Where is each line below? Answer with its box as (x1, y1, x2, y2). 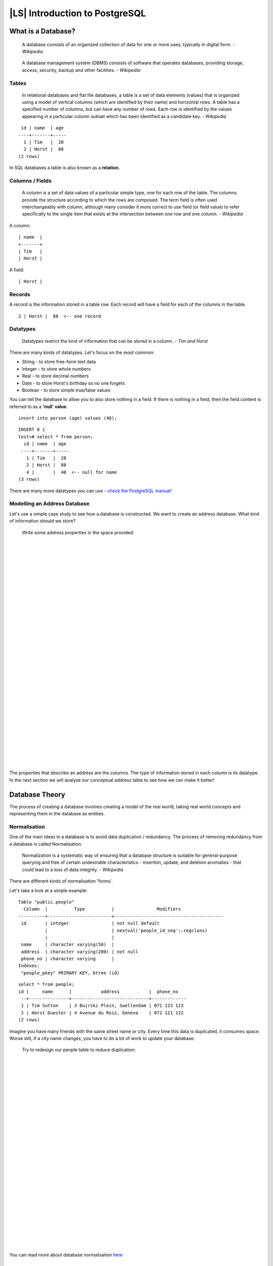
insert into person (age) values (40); (18, 415, 117, 421)
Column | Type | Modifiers (23, 906, 181, 912)
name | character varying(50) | (21, 942, 115, 947)
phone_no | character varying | (21, 956, 115, 962)
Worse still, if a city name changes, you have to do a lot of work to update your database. (9, 1035, 195, 1041)
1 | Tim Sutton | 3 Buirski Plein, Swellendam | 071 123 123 (21, 1003, 184, 1009)
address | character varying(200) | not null (21, 948, 139, 955)
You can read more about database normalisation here (9, 1252, 123, 1258)
